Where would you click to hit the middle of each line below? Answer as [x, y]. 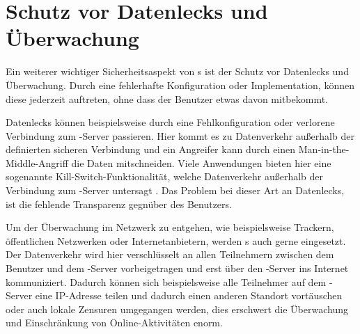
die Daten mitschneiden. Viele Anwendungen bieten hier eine [201, 162]
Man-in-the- [324, 149]
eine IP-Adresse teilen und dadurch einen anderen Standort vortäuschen [189, 295]
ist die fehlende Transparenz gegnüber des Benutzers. [119, 204]
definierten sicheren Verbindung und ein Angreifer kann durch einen [151, 149]
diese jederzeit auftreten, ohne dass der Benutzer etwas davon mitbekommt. [167, 98]
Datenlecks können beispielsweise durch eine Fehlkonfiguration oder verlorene [170, 122]
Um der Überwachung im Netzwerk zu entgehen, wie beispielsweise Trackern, [170, 227]
